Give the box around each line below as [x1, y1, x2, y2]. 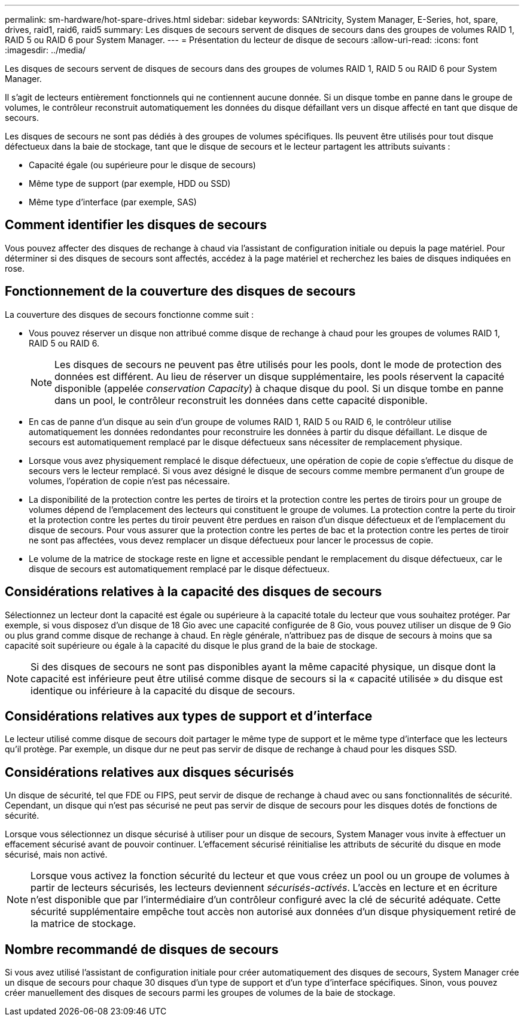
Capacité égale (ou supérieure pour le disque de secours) [29, 160, 256, 170]
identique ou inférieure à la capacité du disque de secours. [31, 684, 295, 697]
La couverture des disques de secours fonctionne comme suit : [5, 309, 254, 320]
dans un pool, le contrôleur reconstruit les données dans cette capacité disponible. [54, 394, 428, 406]
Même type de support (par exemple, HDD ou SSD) [29, 178, 231, 189]
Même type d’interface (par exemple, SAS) [29, 197, 197, 207]
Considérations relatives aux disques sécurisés [5, 764, 294, 780]
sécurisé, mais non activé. [5, 849, 108, 860]
